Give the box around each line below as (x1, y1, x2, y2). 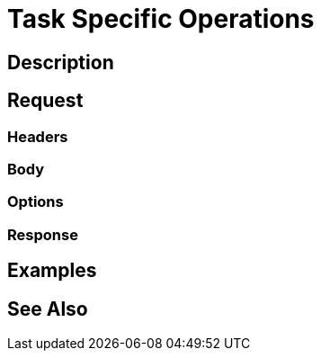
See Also (7, 297, 88, 320)
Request (7, 89, 84, 112)
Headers (7, 127, 68, 146)
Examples (7, 259, 97, 282)
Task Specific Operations (7, 4, 315, 34)
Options (7, 192, 64, 211)
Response (7, 225, 78, 244)
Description (7, 50, 114, 74)
